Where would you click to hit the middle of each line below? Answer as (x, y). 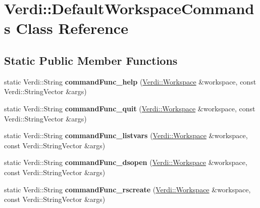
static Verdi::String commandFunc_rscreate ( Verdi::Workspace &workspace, (127, 189)
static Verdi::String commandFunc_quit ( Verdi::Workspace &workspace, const (130, 108)
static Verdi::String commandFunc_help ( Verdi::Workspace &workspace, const (130, 81)
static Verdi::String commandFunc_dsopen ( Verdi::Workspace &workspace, (126, 162)
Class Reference (72, 28)
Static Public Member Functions (91, 60)
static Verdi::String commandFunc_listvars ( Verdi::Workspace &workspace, (126, 135)
